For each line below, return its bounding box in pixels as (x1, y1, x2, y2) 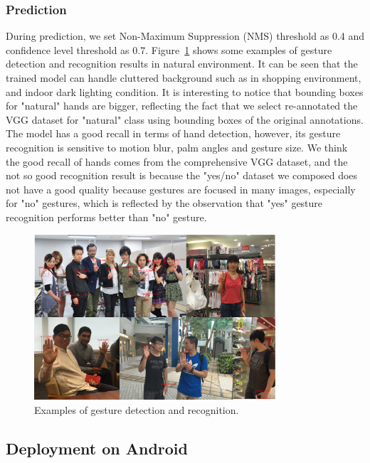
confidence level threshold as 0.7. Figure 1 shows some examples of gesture (6, 42, 332, 57)
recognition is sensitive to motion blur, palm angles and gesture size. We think (6, 139, 348, 154)
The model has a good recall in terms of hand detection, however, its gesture (6, 126, 341, 141)
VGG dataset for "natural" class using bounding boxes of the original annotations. (6, 112, 364, 127)
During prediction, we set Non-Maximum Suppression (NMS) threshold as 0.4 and (6, 28, 364, 43)
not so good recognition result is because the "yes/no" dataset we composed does (6, 168, 358, 183)
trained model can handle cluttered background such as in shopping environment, (6, 70, 361, 85)
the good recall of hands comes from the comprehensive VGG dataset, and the (6, 154, 348, 169)
